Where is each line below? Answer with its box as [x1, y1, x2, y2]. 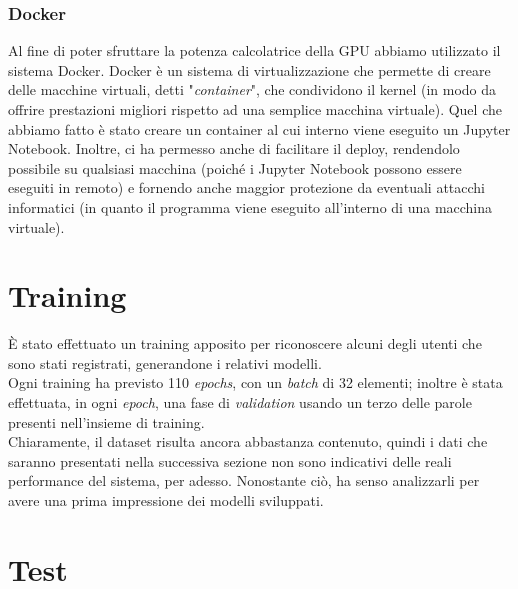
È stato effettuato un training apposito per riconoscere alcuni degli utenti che [8, 333, 482, 354]
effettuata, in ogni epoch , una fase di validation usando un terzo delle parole [8, 392, 472, 413]
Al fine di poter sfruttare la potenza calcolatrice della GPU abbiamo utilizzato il [8, 40, 501, 61]
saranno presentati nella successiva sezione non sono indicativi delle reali [8, 450, 452, 471]
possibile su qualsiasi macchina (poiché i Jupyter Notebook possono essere [8, 157, 462, 178]
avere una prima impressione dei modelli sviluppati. [8, 490, 324, 511]
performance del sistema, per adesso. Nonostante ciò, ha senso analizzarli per [8, 470, 480, 491]
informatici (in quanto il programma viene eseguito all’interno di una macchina [8, 196, 493, 217]
